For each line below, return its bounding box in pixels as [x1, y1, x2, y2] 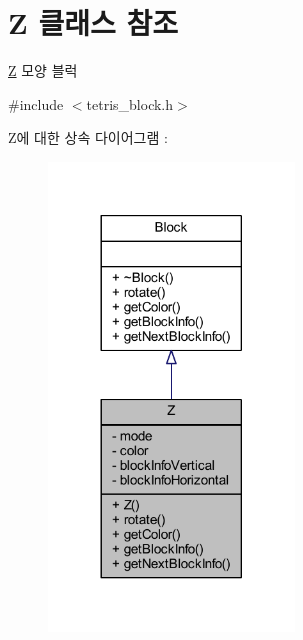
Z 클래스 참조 [8, 2, 178, 43]
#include [8, 93, 64, 114]
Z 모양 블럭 [8, 60, 78, 81]
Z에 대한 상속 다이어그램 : [8, 127, 168, 148]
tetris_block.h [86, 93, 174, 114]
